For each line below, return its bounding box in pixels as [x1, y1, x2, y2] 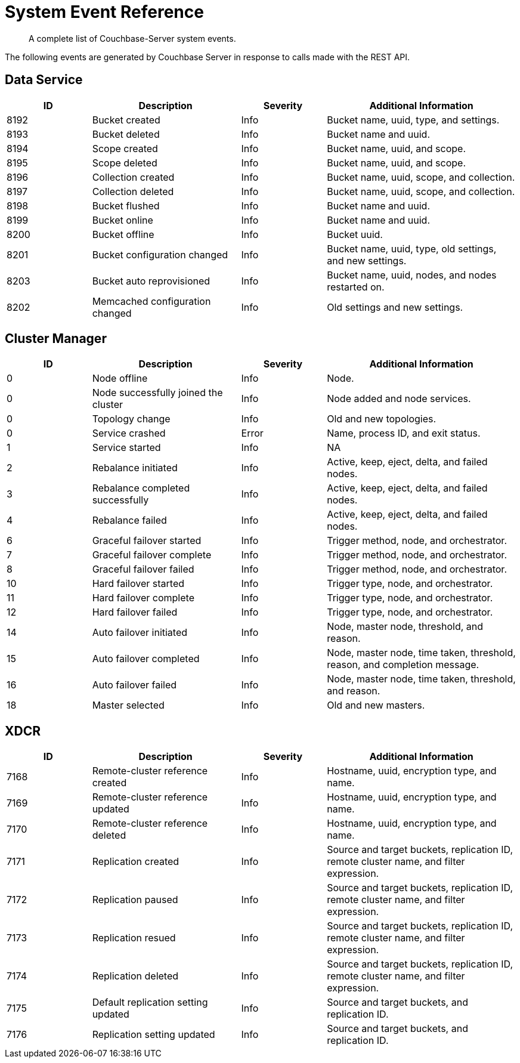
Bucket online [92, 214, 153, 226]
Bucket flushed [92, 199, 160, 212]
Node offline [92, 372, 148, 385]
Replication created [92, 855, 179, 868]
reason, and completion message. [327, 659, 479, 671]
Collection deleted [92, 185, 174, 197]
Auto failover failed [92, 679, 177, 691]
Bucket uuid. [327, 228, 383, 240]
